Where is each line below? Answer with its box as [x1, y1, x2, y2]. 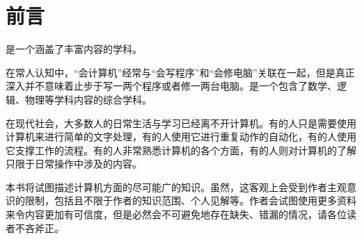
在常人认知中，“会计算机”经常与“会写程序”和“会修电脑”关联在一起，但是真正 [6, 65, 355, 79]
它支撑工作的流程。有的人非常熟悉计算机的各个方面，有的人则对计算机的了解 [6, 142, 356, 157]
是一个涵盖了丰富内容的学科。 [6, 42, 142, 56]
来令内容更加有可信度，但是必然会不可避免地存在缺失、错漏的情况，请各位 [6, 207, 347, 222]
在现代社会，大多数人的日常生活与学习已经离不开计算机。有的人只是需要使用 [6, 115, 356, 130]
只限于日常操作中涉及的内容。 [6, 156, 142, 171]
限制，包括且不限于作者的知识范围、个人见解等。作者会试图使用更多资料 [24, 193, 356, 208]
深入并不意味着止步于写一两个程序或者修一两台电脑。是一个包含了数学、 [6, 79, 337, 93]
